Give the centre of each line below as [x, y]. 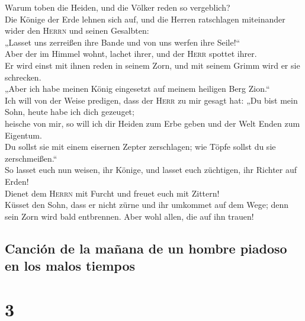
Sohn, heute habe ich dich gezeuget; [70, 112]
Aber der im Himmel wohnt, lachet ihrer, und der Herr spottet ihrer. [131, 54]
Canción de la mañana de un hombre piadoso [146, 248]
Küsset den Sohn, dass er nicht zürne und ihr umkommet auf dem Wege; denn [147, 205]
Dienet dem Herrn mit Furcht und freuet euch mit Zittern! [112, 193]
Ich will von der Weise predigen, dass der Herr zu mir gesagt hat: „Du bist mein [151, 100]
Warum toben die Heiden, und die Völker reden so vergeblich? [118, 7]
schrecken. [23, 77]
